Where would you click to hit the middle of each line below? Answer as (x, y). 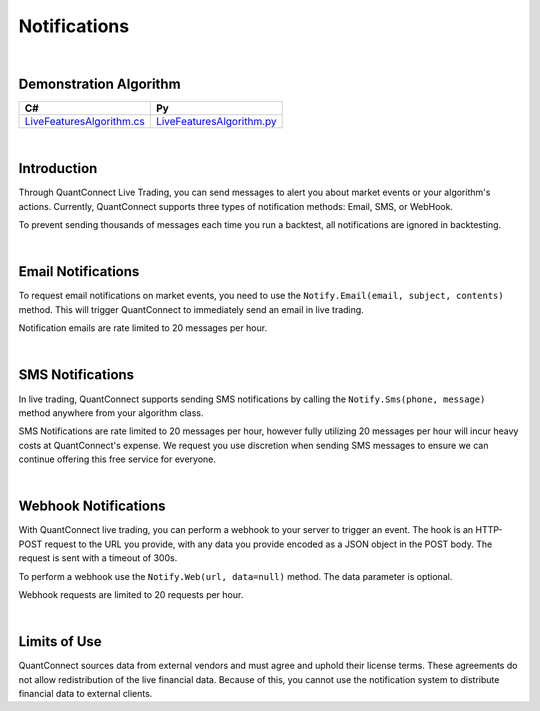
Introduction (58, 168)
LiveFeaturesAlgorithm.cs (84, 122)
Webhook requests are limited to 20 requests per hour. (131, 594)
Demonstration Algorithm (99, 84)
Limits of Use (60, 641)
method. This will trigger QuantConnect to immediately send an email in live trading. (191, 309)
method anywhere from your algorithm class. (111, 412)
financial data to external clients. (85, 694)
